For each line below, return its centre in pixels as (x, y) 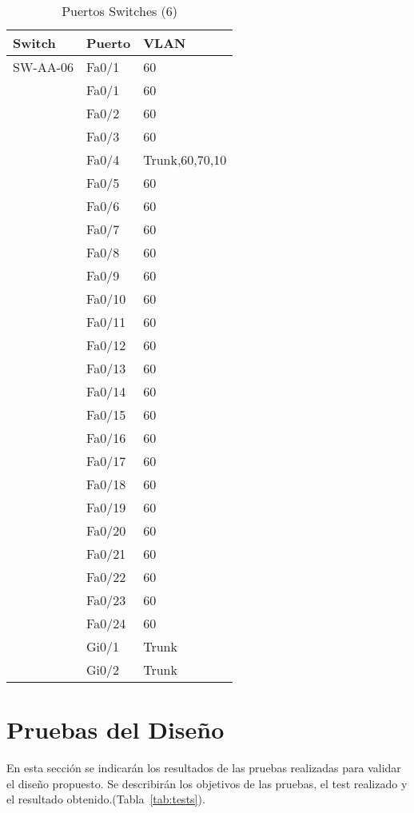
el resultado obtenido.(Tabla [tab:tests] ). (106, 799)
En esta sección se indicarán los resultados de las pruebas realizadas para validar (204, 768)
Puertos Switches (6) (120, 11)
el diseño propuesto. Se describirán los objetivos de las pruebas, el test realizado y (207, 783)
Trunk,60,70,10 (185, 159)
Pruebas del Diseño (115, 729)
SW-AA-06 (44, 67)
